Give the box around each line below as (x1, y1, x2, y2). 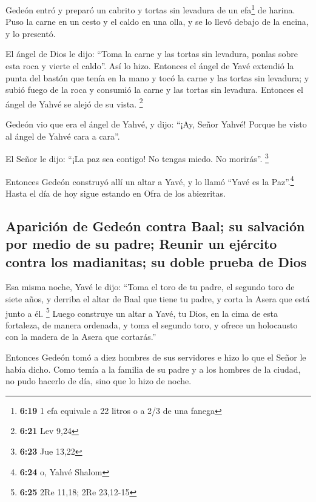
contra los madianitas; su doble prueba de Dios (5, 252, 307, 271)
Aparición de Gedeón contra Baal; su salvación (5, 216, 305, 235)
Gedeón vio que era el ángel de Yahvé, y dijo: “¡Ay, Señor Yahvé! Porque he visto (5, 118, 307, 131)
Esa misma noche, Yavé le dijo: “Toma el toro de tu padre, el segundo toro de (5, 280, 295, 293)
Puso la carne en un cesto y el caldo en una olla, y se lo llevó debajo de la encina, (5, 15, 309, 28)
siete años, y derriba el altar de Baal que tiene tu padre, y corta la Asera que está (5, 292, 310, 305)
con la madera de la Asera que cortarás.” (5, 330, 156, 343)
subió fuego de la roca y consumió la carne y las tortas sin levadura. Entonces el (5, 83, 303, 96)
